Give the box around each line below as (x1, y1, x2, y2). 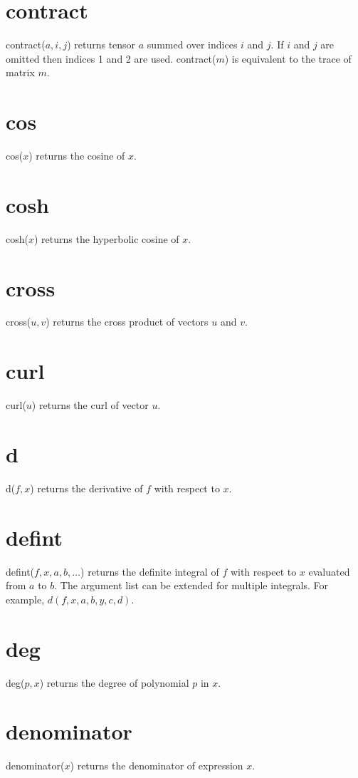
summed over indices (147, 37, 238, 52)
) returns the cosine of (28, 148, 125, 163)
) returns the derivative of (30, 480, 143, 495)
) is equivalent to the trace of (224, 51, 352, 66)
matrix (6, 65, 35, 80)
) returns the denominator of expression (70, 758, 243, 773)
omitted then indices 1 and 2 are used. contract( (6, 51, 216, 66)
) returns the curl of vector (31, 398, 149, 413)
